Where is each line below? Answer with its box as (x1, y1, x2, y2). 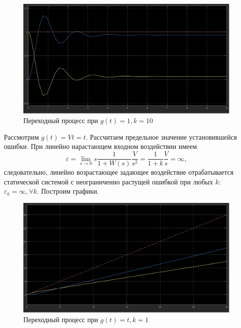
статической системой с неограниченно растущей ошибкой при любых (4, 176, 213, 186)
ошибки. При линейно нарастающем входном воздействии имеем (4, 141, 197, 151)
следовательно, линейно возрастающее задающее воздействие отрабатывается (4, 167, 234, 177)
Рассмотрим (4, 131, 39, 142)
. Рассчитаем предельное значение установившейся (86, 131, 237, 142)
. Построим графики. (37, 186, 99, 196)
